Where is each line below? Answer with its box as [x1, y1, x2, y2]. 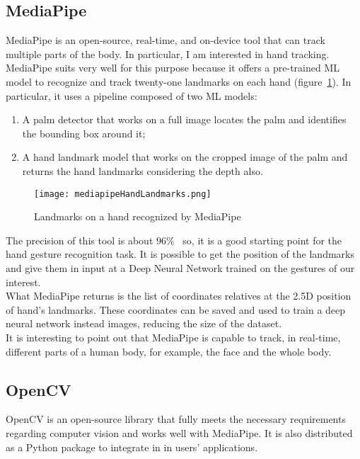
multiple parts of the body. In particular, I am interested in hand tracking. [6, 46, 330, 61]
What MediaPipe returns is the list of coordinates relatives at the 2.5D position [6, 288, 352, 303]
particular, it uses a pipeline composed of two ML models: [6, 88, 257, 103]
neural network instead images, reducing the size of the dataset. [6, 316, 282, 331]
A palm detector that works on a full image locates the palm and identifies [22, 112, 347, 127]
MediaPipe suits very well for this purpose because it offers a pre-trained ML [6, 60, 340, 75]
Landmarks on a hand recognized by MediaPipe [34, 209, 241, 224]
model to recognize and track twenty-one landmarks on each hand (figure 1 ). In [6, 74, 352, 89]
